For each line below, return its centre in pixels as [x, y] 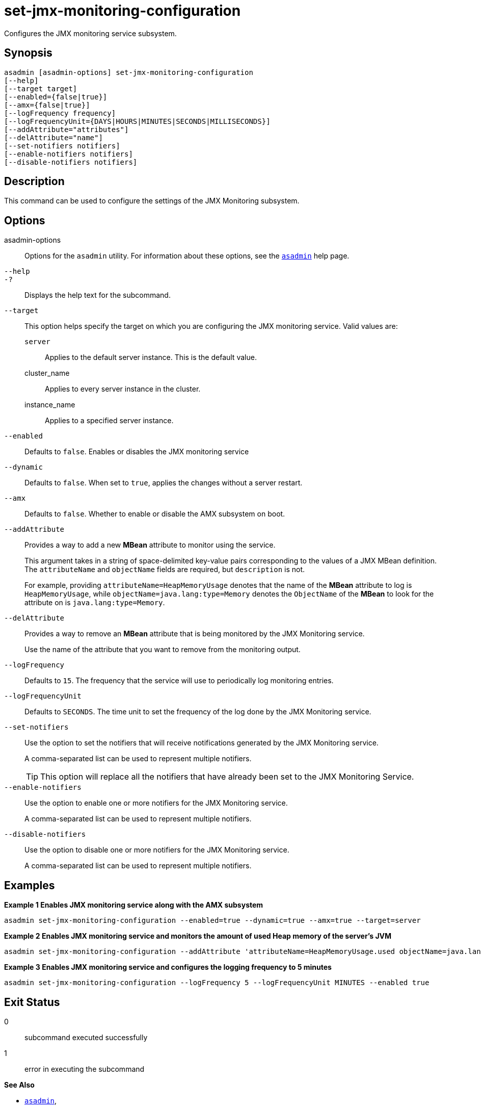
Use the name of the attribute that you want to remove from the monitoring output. [163, 650]
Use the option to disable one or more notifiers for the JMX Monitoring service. [157, 850]
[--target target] [41, 88]
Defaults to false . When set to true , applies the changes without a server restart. [164, 483]
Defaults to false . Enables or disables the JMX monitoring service [137, 452]
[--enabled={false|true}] [56, 97]
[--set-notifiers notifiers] [62, 146]
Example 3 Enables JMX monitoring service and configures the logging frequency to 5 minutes [168, 967]
